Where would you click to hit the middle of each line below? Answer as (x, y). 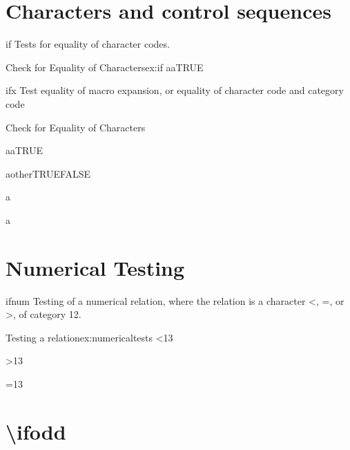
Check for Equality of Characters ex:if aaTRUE (105, 67)
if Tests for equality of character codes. (88, 44)
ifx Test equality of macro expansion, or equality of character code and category (175, 90)
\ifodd (36, 431)
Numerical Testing (95, 267)
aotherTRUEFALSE (48, 173)
